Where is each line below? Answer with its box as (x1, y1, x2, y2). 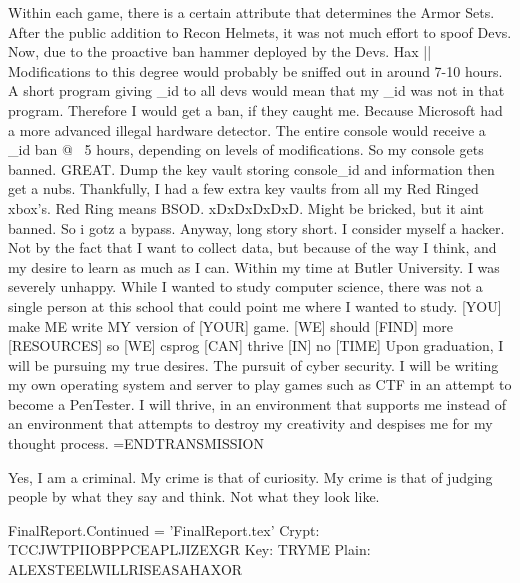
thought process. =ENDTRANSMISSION (8, 433, 264, 454)
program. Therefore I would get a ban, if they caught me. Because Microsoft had (8, 99, 503, 120)
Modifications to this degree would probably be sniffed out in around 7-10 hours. (8, 60, 503, 81)
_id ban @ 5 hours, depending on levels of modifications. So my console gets (8, 139, 484, 160)
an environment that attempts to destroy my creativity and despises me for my (8, 413, 493, 434)
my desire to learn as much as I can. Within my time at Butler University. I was (8, 256, 500, 277)
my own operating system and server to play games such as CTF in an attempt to (8, 374, 512, 395)
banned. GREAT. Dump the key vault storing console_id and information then (8, 158, 495, 179)
